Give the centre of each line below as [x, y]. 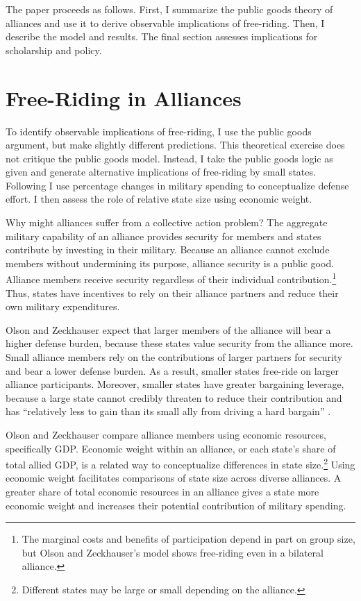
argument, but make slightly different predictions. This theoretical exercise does [175, 145]
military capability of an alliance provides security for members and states [163, 236]
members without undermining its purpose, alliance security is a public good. [170, 263]
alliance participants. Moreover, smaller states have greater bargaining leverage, [175, 384]
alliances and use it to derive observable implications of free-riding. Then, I [165, 23]
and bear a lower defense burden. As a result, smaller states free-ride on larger [172, 370]
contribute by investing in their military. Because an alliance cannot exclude [168, 249]
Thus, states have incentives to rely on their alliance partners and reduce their [172, 293]
